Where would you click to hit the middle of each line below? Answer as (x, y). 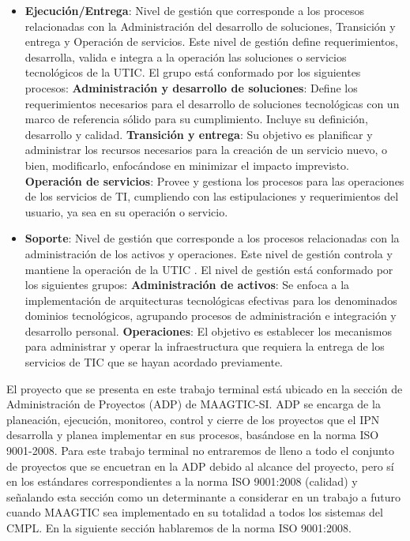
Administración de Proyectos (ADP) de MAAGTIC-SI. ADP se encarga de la (194, 404)
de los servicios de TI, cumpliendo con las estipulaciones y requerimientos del (212, 196)
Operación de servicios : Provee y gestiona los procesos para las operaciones (214, 180)
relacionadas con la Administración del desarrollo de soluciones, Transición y (210, 26)
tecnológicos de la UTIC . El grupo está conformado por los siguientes (193, 72)
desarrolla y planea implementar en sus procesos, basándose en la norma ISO (193, 435)
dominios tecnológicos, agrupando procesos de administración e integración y (211, 316)
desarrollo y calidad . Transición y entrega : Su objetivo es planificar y (199, 134)
